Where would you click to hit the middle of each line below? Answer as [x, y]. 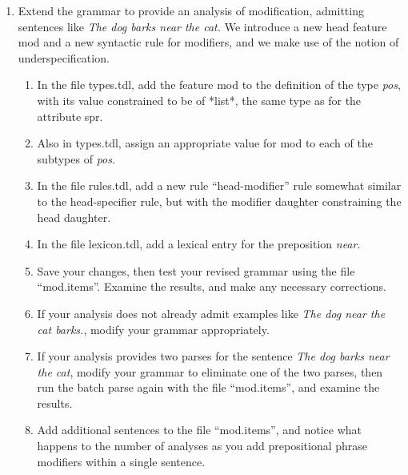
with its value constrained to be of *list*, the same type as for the [199, 100]
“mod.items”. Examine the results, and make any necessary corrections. [212, 286]
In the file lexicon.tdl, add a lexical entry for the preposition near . [199, 244]
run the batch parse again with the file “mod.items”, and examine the [208, 387]
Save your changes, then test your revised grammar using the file [196, 270]
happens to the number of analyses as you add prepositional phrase [202, 446]
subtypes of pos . [76, 158]
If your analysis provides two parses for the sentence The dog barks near [213, 356]
